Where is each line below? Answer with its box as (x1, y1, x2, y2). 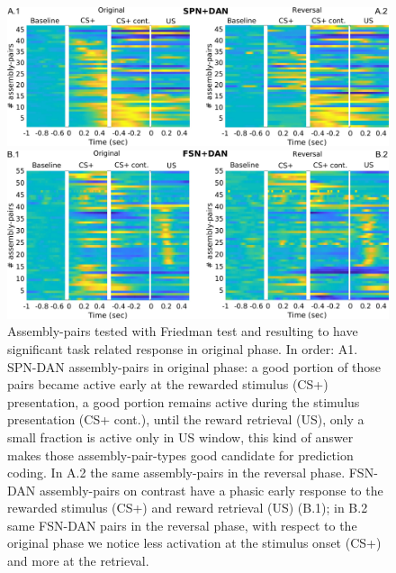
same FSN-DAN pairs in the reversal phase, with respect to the (7, 515, 357, 534)
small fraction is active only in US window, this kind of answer (7, 427, 354, 446)
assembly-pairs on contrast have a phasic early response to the (39, 480, 383, 499)
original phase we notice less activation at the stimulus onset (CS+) (7, 533, 382, 552)
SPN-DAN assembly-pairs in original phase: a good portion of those (7, 357, 382, 376)
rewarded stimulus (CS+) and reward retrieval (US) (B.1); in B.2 (7, 498, 368, 517)
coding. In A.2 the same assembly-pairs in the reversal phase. (7, 463, 346, 482)
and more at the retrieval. (7, 551, 149, 570)
